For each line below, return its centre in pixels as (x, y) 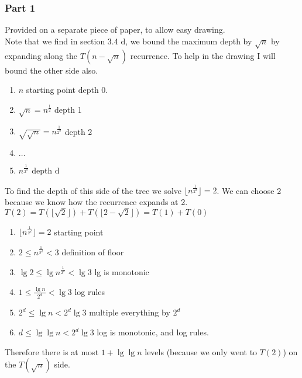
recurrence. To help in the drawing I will (203, 55)
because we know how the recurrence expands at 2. (96, 201)
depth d (46, 170)
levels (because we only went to (201, 351)
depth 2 (78, 131)
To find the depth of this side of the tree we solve (93, 190)
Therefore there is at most (52, 351)
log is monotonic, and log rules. (153, 332)
